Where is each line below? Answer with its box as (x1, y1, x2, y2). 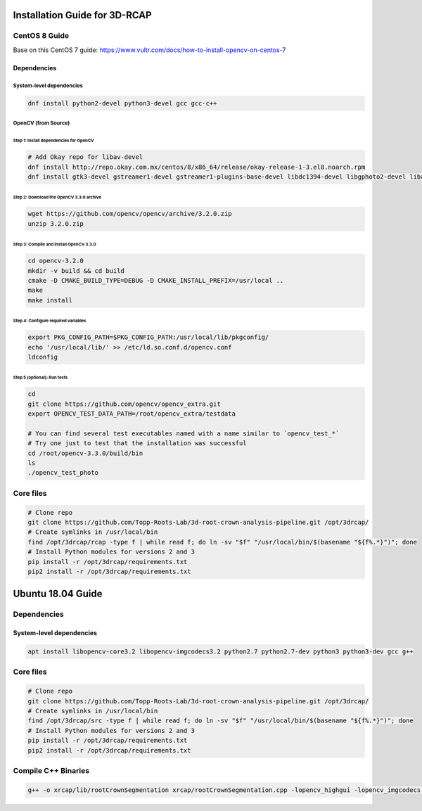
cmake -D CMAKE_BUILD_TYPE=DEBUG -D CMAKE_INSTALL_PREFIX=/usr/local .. (27, 276, 284, 284)
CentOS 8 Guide (13, 31, 70, 41)
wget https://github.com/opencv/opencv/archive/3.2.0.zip (27, 210, 232, 218)
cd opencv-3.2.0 (27, 257, 84, 265)
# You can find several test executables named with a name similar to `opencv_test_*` (27, 429, 340, 438)
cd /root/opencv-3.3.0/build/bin (27, 449, 143, 457)
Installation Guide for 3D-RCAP (13, 9, 152, 21)
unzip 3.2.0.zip (27, 219, 84, 228)
